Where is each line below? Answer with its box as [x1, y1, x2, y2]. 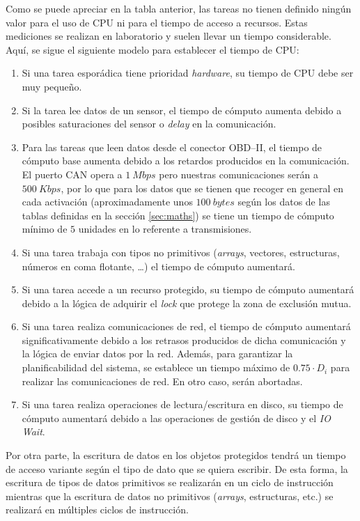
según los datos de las [237, 194, 330, 209]
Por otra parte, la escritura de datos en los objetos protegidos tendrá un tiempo [6, 448, 346, 462]
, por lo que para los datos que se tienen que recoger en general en [61, 180, 344, 195]
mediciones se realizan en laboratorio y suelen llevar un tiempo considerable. [6, 29, 331, 43]
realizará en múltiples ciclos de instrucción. [6, 502, 189, 517]
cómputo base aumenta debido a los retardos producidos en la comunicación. [22, 153, 350, 168]
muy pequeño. [22, 79, 82, 93]
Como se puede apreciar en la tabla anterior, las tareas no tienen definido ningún [6, 1, 352, 15]
